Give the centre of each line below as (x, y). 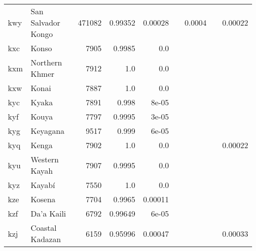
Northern (46, 62)
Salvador (46, 22)
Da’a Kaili (48, 213)
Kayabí (43, 185)
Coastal (44, 228)
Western (45, 159)
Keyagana (48, 131)
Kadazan (46, 239)
